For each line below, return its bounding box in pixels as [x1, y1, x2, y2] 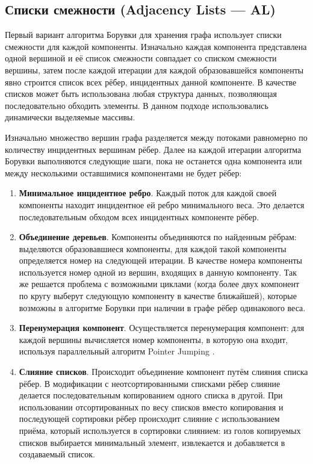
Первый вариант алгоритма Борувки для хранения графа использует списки [5, 28, 282, 41]
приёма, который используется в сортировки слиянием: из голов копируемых [19, 424, 301, 437]
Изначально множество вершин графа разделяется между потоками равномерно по [5, 131, 308, 143]
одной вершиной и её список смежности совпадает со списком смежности [5, 52, 277, 64]
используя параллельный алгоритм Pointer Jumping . [19, 345, 215, 357]
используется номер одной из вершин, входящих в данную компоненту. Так [19, 265, 297, 278]
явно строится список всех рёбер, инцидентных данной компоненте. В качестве [5, 75, 297, 88]
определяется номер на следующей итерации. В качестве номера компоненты [19, 254, 302, 267]
